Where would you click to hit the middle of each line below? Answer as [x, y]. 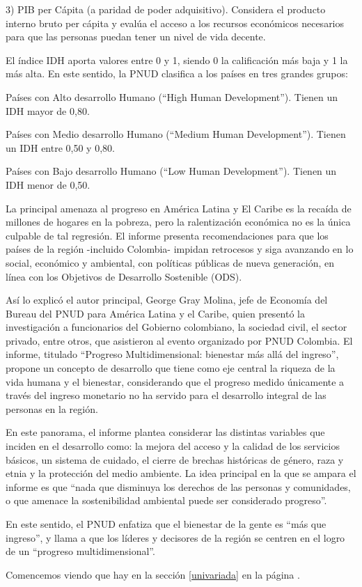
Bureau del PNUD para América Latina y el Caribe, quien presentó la [155, 313]
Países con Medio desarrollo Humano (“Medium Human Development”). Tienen [176, 134]
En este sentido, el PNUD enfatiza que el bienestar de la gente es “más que [166, 524]
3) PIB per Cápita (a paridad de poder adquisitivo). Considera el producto [166, 9]
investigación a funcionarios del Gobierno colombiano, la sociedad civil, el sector [176, 327]
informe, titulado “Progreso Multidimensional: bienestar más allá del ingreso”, [172, 354]
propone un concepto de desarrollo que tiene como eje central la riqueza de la [171, 368]
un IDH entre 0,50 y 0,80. [60, 147]
